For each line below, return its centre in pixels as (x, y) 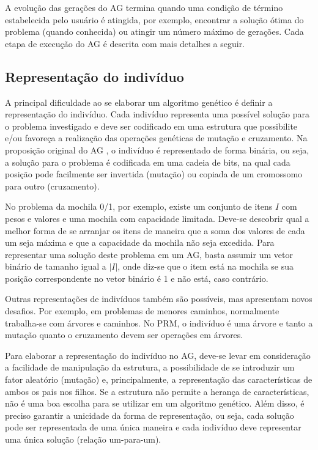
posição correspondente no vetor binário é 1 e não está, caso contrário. (137, 278)
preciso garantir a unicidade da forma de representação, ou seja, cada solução (150, 415)
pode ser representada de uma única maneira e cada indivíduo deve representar (153, 427)
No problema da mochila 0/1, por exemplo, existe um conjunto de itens (139, 206)
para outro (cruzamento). (52, 186)
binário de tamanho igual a (56, 266)
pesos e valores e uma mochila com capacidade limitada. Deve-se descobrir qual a (157, 218)
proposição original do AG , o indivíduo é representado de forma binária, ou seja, (157, 149)
